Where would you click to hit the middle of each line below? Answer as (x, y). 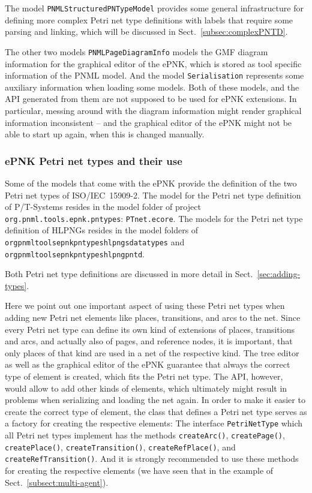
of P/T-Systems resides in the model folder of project (103, 207)
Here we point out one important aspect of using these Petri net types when (145, 306)
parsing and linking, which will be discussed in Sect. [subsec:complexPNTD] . (146, 31)
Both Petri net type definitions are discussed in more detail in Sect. (129, 274)
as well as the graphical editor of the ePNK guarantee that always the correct (148, 364)
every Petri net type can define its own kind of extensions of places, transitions (150, 329)
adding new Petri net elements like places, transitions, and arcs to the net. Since (153, 318)
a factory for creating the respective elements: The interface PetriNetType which (154, 423)
